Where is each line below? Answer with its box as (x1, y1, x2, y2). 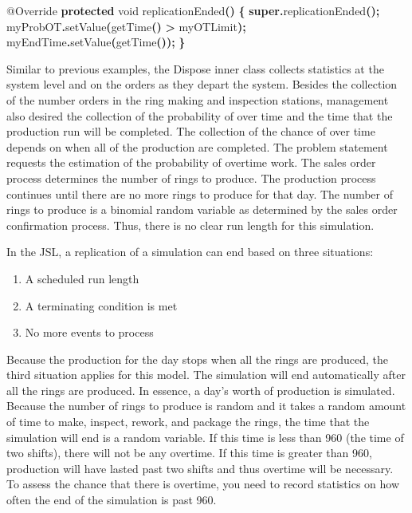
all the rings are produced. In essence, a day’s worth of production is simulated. (6, 381, 395, 398)
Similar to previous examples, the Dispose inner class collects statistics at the (6, 60, 384, 77)
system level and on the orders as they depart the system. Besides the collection (6, 76, 398, 93)
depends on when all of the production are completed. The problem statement (6, 138, 388, 155)
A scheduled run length (25, 270, 139, 286)
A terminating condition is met (25, 297, 178, 314)
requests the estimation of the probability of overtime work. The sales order (6, 154, 376, 171)
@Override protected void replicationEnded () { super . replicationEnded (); (6, 2, 380, 18)
